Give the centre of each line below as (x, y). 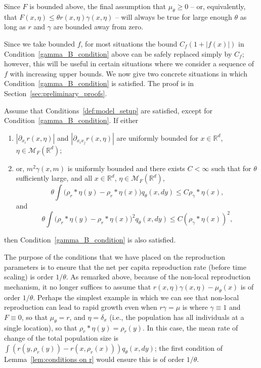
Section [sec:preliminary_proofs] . (56, 93)
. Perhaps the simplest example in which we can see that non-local (136, 297)
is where (195, 307)
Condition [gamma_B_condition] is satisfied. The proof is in (99, 83)
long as (15, 27)
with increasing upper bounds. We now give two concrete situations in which (128, 73)
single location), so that (41, 327)
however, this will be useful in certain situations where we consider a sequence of (129, 64)
